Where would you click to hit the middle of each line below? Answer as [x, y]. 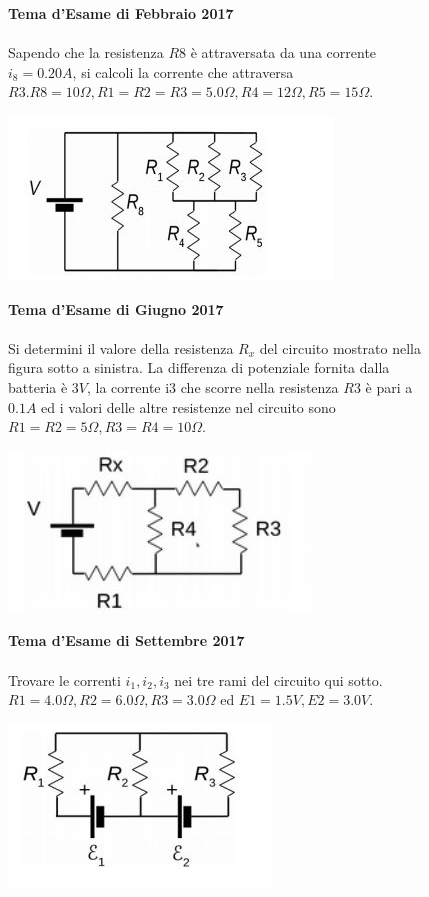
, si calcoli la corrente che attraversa [183, 71]
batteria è [38, 386]
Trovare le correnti [64, 679]
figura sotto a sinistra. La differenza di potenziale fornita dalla [199, 367]
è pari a [389, 386]
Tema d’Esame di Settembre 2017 [126, 640]
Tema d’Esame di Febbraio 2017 [121, 13]
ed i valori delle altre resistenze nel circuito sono [188, 406]
